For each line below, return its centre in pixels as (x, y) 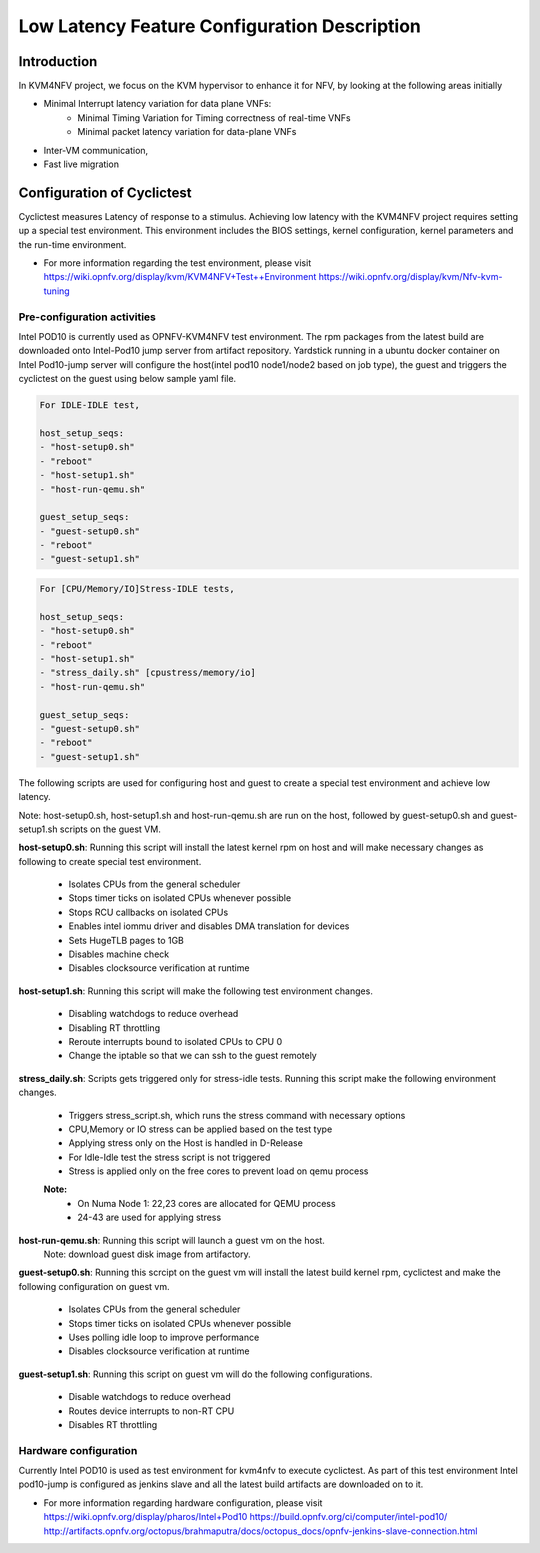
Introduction (58, 61)
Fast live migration (81, 164)
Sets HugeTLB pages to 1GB (126, 940)
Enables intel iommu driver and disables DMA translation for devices (209, 926)
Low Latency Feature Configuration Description (220, 26)
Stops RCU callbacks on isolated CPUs (148, 912)
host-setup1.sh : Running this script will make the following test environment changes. (196, 991)
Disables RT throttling (113, 1424)
